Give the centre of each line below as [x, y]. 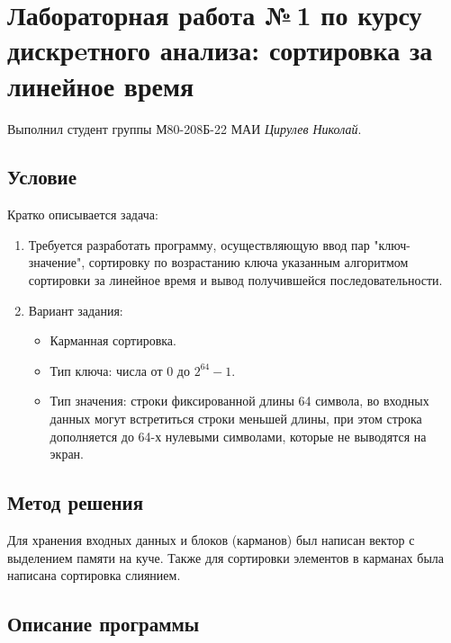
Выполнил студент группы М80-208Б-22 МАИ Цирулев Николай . [185, 128]
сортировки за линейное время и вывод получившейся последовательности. [235, 280]
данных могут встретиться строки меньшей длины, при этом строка [236, 419]
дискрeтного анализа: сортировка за [220, 50]
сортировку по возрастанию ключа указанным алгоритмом [248, 262]
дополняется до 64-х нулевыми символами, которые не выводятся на [238, 436]
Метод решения [76, 502]
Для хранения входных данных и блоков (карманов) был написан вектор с [211, 540]
